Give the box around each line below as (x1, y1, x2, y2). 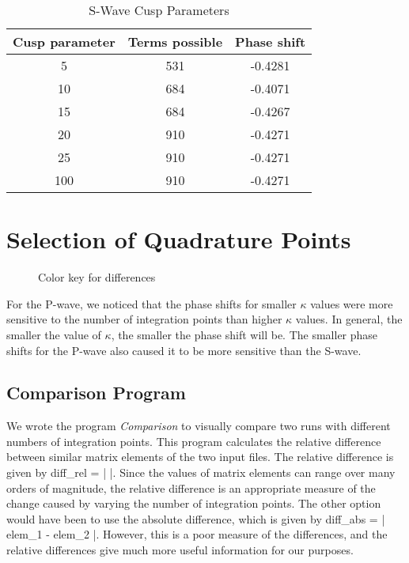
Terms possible (127, 32, 223, 51)
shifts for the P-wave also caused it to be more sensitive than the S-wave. (6, 342, 362, 358)
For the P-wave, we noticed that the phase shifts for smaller (6, 295, 297, 312)
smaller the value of (6, 326, 101, 342)
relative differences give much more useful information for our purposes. (6, 542, 354, 558)
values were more (310, 295, 393, 312)
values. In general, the (295, 311, 403, 327)
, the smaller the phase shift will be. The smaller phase (111, 326, 378, 342)
